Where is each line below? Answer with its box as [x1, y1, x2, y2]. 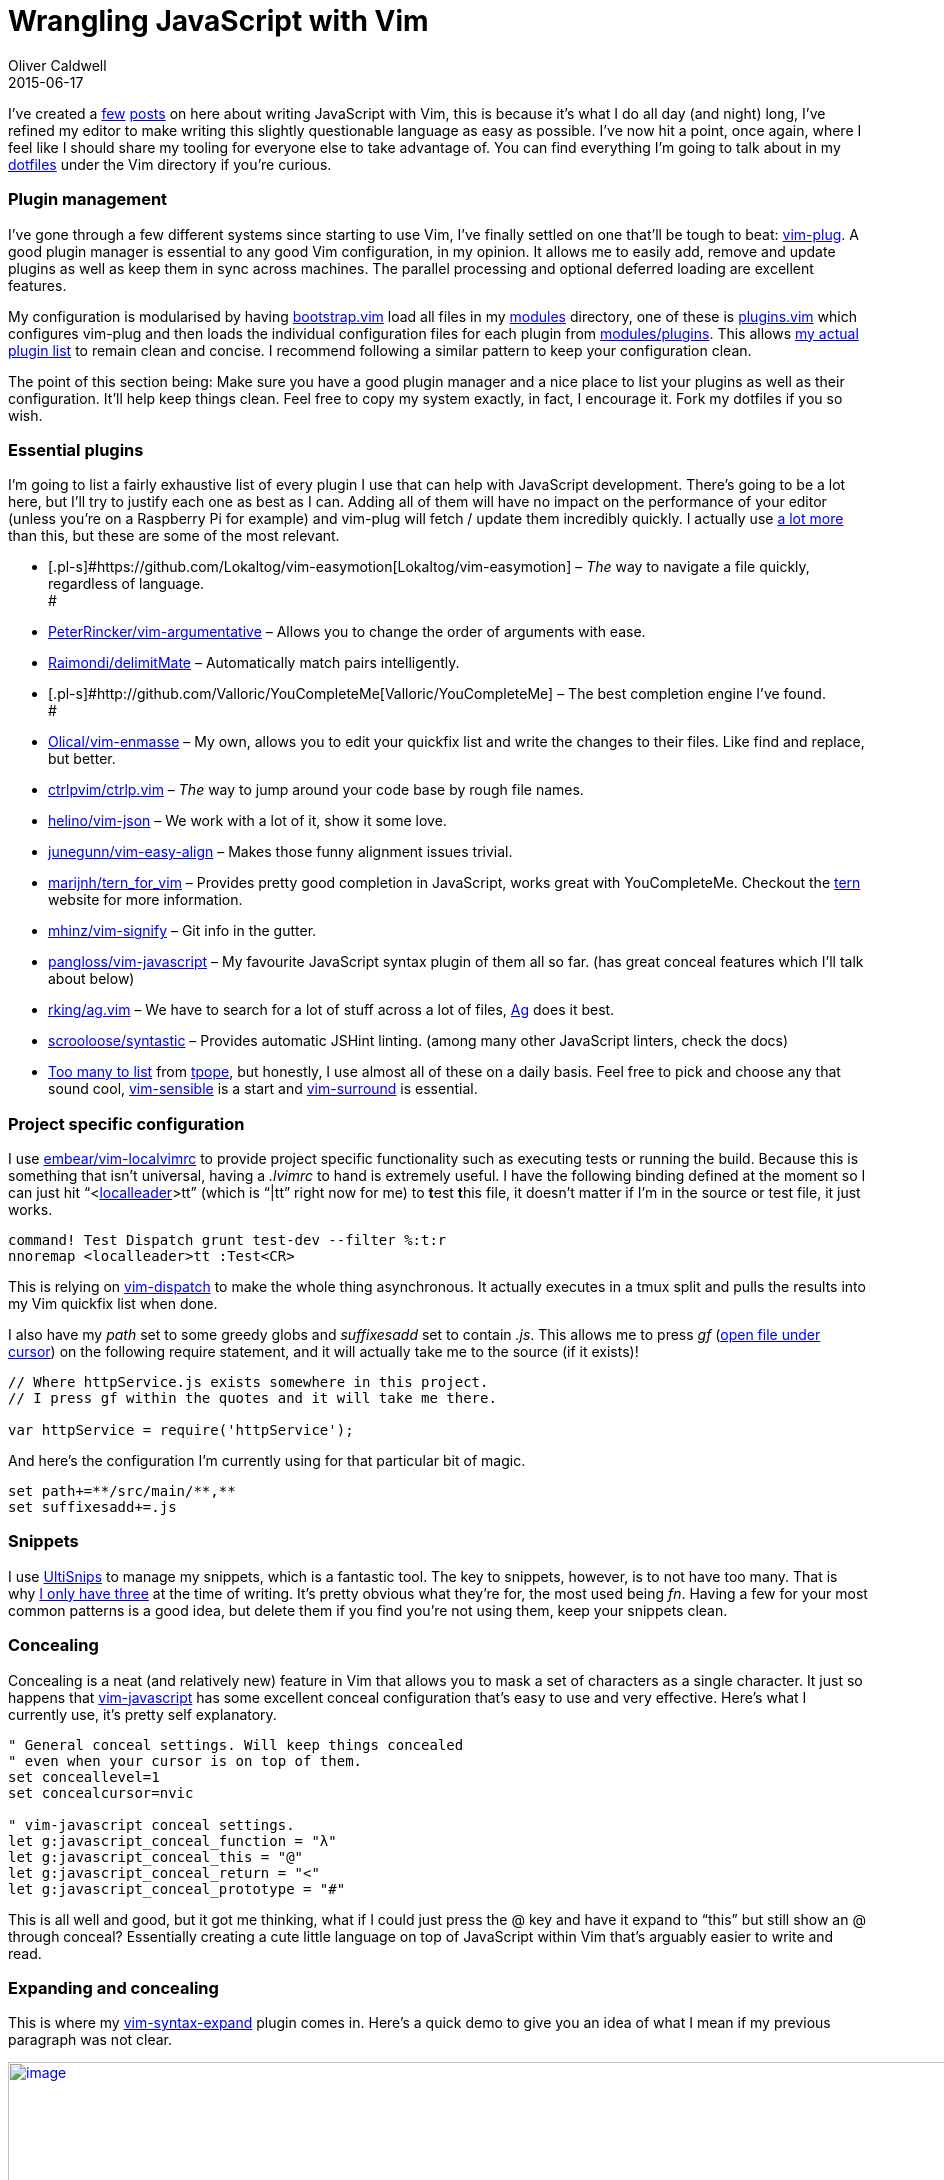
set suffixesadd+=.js [8, 1499, 177, 1515]
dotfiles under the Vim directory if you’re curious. [8, 155, 332, 173]
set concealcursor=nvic [8, 1784, 194, 1801]
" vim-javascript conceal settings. [8, 1816, 295, 1833]
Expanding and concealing [8, 1977, 219, 1998]
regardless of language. [48, 575, 205, 593]
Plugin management [8, 189, 168, 210]
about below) [48, 970, 135, 988]
